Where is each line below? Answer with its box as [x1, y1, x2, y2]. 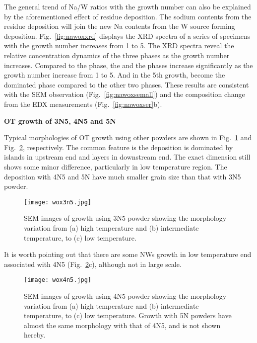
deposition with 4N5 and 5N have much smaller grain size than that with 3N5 [4, 171, 241, 181]
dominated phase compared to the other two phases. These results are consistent [4, 79, 249, 89]
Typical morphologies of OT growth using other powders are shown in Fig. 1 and [4, 132, 252, 143]
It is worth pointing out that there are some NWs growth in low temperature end [4, 249, 252, 259]
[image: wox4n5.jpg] [24, 276, 92, 284]
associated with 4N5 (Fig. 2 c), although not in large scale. [4, 258, 182, 269]
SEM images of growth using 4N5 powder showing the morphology [24, 290, 227, 301]
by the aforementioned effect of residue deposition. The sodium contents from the [4, 11, 252, 21]
